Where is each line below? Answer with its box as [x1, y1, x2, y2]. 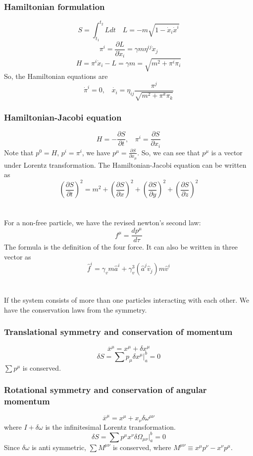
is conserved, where [112, 442, 171, 452]
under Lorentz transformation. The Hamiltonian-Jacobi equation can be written [4, 159, 247, 170]
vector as [4, 251, 31, 261]
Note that [4, 147, 34, 157]
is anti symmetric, [32, 442, 87, 452]
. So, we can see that [137, 147, 200, 157]
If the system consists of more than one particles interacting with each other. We [4, 295, 250, 305]
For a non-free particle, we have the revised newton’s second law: [4, 217, 201, 228]
